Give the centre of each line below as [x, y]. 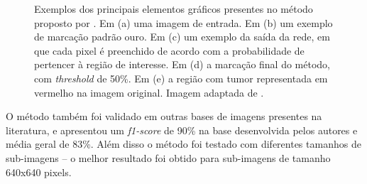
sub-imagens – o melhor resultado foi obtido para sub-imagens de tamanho [168, 157]
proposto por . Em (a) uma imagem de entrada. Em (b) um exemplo [183, 22]
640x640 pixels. [39, 172]
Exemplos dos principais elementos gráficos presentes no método [174, 9]
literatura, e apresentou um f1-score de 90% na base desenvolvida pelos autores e [182, 130]
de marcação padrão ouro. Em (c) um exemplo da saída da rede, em [182, 37]
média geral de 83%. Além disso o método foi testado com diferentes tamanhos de [183, 144]
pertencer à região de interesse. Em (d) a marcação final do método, [182, 64]
